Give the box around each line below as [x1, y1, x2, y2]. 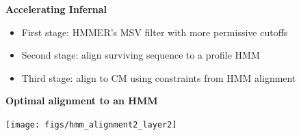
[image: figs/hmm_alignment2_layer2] [5, 119, 177, 130]
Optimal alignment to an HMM [5, 93, 158, 108]
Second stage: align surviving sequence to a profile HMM [21, 48, 260, 62]
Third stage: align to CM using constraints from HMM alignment [21, 70, 296, 85]
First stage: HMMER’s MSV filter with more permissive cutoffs [21, 25, 288, 39]
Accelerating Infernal [5, 2, 107, 16]
